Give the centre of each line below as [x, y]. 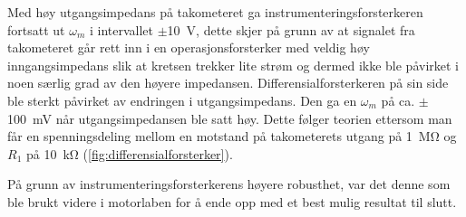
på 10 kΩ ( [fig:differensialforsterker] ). [129, 153]
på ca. [398, 100]
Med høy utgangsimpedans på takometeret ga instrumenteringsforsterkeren [215, 12]
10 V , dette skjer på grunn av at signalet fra [291, 29]
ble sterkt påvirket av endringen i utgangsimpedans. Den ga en [182, 100]
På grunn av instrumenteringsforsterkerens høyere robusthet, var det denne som [229, 184]
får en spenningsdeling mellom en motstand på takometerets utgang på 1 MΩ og [232, 136]
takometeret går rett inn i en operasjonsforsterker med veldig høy [189, 47]
